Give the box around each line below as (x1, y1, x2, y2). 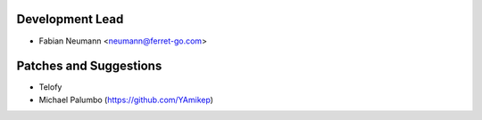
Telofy (38, 82, 62, 92)
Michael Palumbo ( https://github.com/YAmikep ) (38, 94, 214, 105)
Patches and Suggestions (16, 59, 162, 74)
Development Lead (16, 12, 124, 27)
